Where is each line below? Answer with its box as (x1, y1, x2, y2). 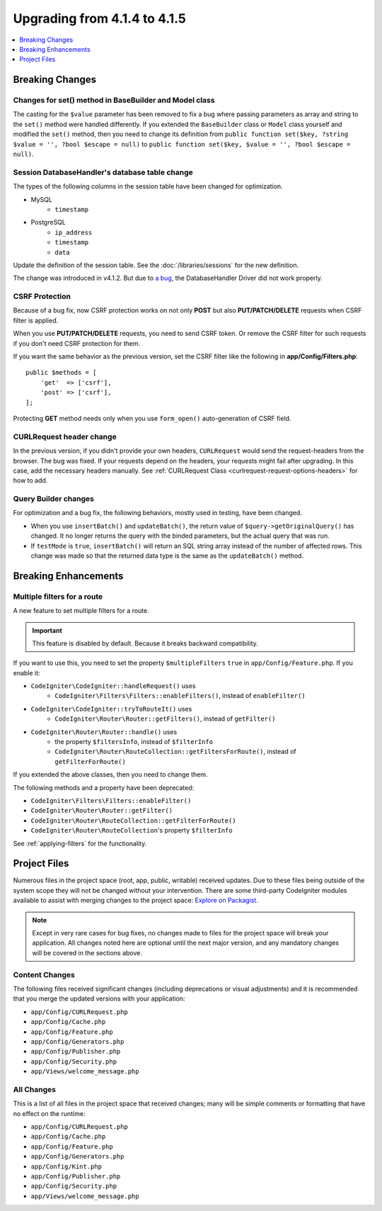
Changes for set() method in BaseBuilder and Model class (13, 96, 215, 106)
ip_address (54, 228, 93, 237)
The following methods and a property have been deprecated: (13, 783, 195, 792)
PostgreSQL (30, 218, 66, 227)
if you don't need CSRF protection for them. (13, 339, 141, 347)
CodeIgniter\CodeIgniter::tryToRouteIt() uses (30, 704, 192, 713)
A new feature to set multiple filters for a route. (13, 607, 150, 615)
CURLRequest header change (13, 432, 117, 441)
